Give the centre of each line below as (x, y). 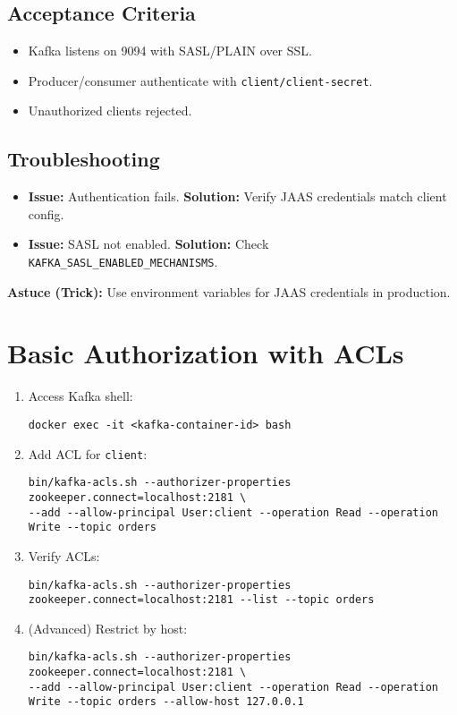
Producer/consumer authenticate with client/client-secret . (200, 80)
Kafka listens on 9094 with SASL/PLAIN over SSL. (170, 51)
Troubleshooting (84, 159)
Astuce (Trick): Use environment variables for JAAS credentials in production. (229, 291)
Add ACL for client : (88, 453)
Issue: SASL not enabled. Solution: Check (148, 244)
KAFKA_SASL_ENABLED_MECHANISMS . (123, 262)
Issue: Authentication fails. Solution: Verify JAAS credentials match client (237, 196)
